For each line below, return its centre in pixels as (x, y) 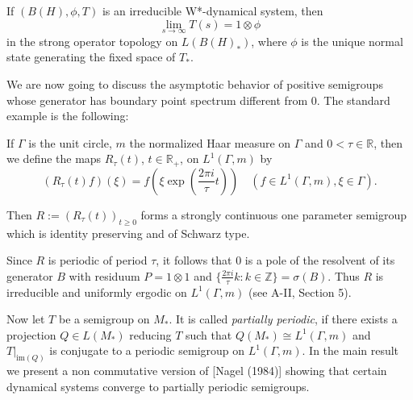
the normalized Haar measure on (210, 142)
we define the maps (54, 158)
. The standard (353, 100)
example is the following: (68, 116)
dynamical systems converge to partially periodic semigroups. (158, 386)
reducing (150, 334)
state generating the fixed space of (91, 57)
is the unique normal (352, 41)
